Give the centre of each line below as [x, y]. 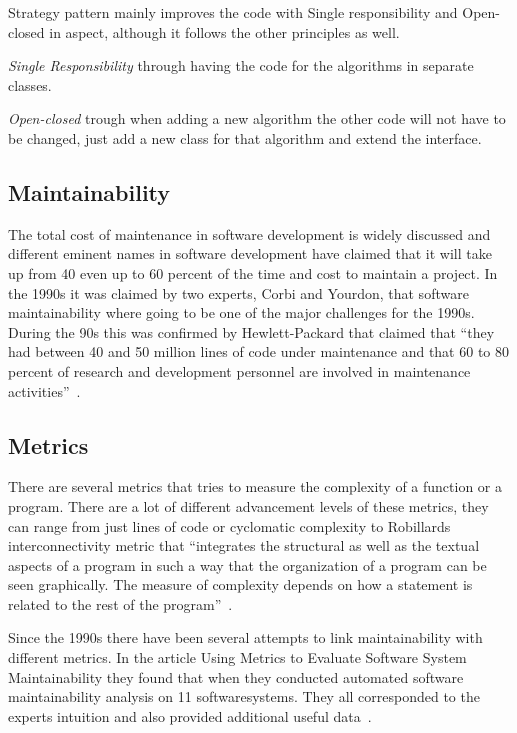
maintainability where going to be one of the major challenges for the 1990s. [241, 312]
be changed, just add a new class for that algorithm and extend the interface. [245, 137]
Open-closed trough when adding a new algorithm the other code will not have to [257, 118]
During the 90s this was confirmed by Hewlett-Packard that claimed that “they [251, 331]
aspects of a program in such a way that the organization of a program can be [247, 564]
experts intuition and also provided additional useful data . [190, 715]
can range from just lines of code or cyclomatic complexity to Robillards [229, 525]
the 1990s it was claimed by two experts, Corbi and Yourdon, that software [238, 292]
